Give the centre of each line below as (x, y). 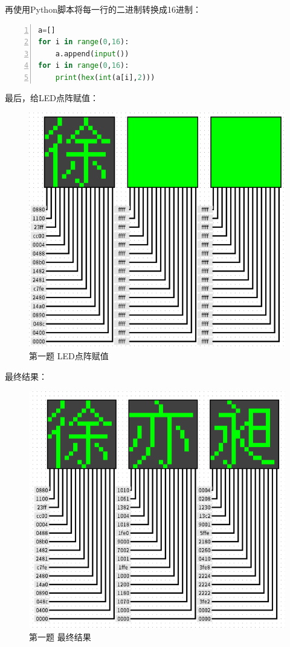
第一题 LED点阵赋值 (69, 356)
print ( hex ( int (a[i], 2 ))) (105, 77)
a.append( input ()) (92, 54)
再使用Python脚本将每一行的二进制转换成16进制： (103, 9)
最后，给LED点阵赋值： (52, 97)
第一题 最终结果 (60, 636)
